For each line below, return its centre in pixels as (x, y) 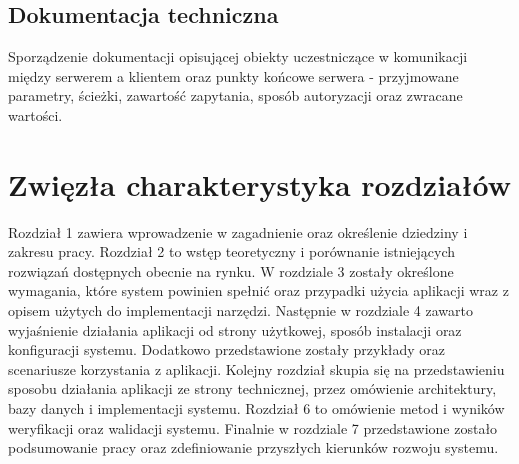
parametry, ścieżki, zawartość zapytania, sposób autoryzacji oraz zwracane (235, 95)
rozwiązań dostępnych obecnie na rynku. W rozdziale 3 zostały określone (231, 270)
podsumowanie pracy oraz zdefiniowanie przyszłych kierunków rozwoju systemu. (253, 447)
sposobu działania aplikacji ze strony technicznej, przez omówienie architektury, (252, 388)
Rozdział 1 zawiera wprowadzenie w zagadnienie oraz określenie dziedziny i (238, 231)
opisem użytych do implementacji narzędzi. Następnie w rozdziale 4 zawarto (240, 310)
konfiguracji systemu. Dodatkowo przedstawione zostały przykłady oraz (227, 349)
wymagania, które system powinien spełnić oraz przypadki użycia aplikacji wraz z (258, 290)
